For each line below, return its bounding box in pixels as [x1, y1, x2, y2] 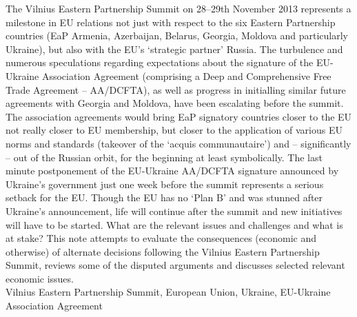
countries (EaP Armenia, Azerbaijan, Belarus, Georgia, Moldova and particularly [6, 28, 348, 43]
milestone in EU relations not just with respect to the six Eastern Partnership [6, 14, 336, 29]
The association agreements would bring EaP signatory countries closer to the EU [6, 109, 352, 123]
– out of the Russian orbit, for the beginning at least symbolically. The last [6, 150, 323, 164]
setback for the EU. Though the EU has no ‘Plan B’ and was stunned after [6, 190, 323, 205]
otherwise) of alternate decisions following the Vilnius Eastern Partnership [6, 244, 320, 258]
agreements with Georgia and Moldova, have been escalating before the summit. [6, 96, 344, 110]
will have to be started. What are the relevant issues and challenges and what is [6, 217, 343, 232]
